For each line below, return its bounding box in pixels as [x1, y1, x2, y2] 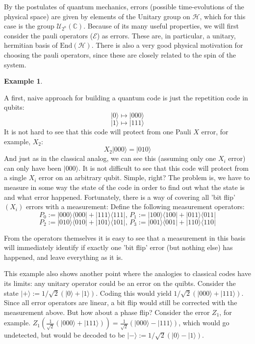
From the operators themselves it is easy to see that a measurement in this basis [4, 232, 246, 243]
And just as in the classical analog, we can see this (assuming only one [4, 153, 216, 163]
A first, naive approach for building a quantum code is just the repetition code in [4, 92, 248, 102]
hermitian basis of [4, 40, 58, 50]
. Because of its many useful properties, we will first [83, 21, 239, 31]
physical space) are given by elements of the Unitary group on [4, 11, 190, 21]
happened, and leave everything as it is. [4, 251, 123, 262]
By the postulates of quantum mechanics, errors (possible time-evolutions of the [4, 1, 244, 11]
